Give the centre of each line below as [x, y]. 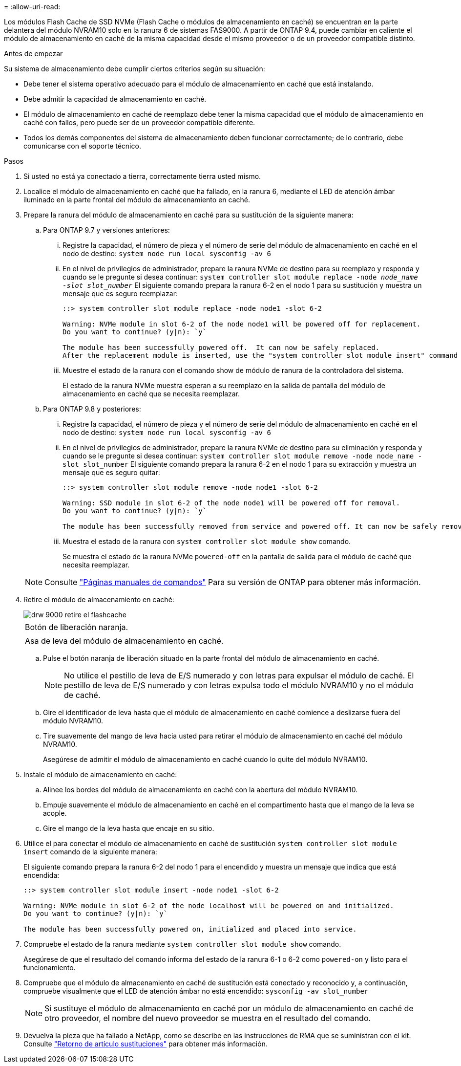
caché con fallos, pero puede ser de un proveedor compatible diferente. [139, 122]
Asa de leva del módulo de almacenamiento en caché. [124, 641]
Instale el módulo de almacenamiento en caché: [100, 774]
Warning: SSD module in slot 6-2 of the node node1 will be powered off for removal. [231, 503]
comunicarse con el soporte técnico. [82, 146]
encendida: [42, 875]
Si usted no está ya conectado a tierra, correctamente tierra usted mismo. [142, 176]
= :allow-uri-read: [32, 7]
